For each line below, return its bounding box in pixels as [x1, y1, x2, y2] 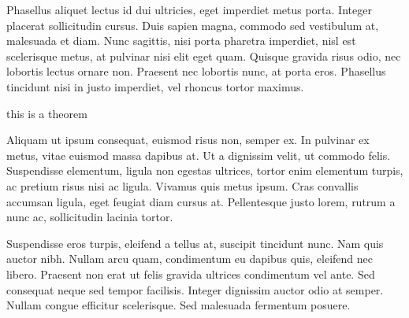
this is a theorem [6, 105, 87, 121]
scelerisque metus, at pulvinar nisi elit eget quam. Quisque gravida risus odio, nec [6, 47, 401, 64]
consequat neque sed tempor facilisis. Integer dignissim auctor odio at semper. [6, 281, 384, 298]
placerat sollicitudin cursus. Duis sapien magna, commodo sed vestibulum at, [6, 17, 379, 33]
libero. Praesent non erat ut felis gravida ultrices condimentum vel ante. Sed [6, 265, 375, 282]
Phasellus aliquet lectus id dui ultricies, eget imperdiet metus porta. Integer [6, 2, 372, 17]
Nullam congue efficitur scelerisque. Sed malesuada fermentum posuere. [6, 297, 351, 313]
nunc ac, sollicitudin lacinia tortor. [6, 209, 173, 225]
